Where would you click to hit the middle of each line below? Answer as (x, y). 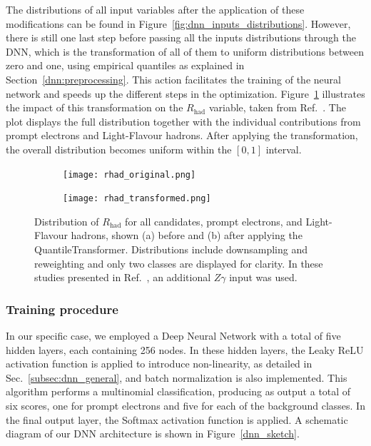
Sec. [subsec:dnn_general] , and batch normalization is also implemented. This (177, 377)
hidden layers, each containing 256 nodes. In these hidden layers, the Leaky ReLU (185, 349)
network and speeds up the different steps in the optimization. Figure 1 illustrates (185, 93)
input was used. (263, 277)
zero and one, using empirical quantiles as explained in (125, 65)
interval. (284, 149)
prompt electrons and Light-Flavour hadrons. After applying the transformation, (182, 135)
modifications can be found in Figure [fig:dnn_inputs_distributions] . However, (178, 23)
